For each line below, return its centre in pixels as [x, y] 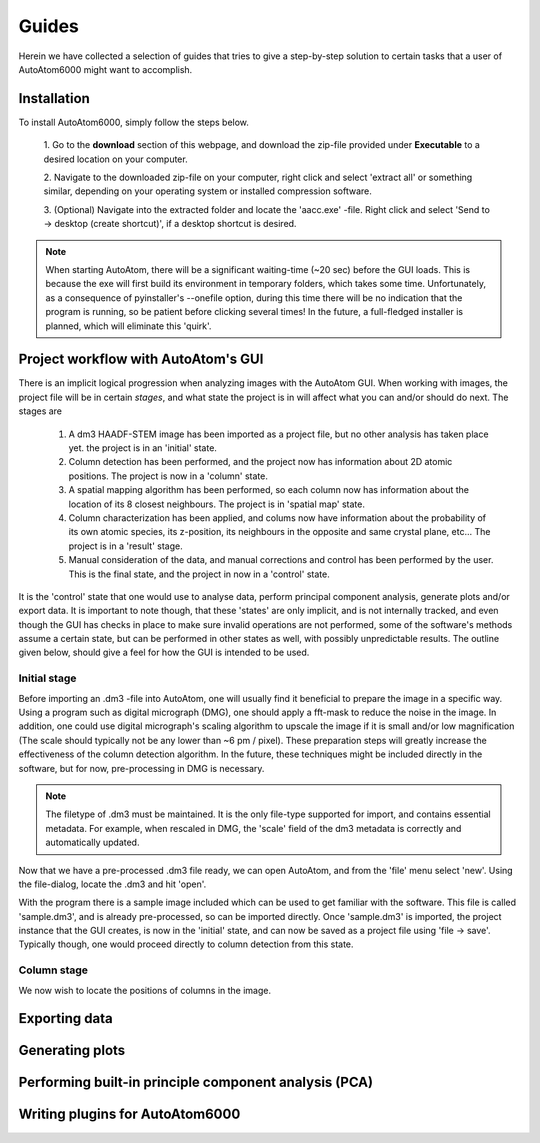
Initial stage [47, 678]
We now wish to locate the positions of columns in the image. [145, 990]
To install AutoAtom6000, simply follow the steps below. [134, 122]
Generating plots [72, 1050]
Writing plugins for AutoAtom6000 [129, 1114]
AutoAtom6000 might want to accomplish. [105, 69]
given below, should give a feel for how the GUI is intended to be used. [164, 652]
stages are [40, 411]
